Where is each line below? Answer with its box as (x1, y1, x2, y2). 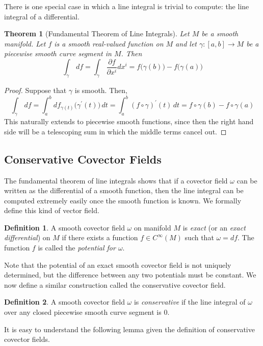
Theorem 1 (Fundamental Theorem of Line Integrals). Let (4, 28, 190, 39)
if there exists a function (62, 232, 138, 243)
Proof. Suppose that (4, 85, 67, 96)
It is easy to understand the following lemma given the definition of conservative (4, 324, 255, 334)
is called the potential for (38, 242, 116, 253)
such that (185, 232, 214, 243)
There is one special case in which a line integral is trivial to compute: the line (4, 1, 249, 11)
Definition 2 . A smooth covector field (4, 296, 125, 307)
